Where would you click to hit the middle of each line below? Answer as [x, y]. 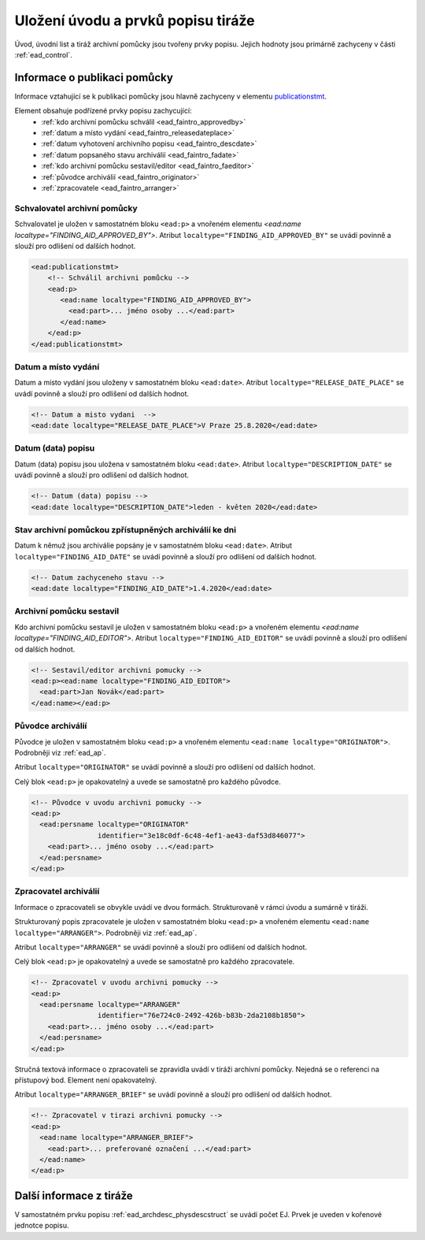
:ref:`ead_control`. [43, 54]
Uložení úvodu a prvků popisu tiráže [135, 20]
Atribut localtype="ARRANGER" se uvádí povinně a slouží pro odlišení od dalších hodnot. [161, 947]
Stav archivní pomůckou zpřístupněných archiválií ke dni [125, 529]
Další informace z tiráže [74, 1195]
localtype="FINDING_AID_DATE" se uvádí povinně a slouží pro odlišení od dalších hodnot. [166, 556]
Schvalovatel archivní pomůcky [76, 208]
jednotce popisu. [42, 1226]
